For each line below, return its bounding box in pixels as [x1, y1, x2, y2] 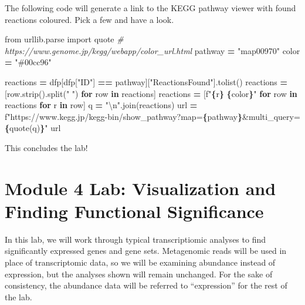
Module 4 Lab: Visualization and [5, 176, 276, 200]
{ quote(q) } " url [5, 122, 61, 134]
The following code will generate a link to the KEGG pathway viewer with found [5, 2, 296, 14]
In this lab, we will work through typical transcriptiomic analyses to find [5, 233, 266, 245]
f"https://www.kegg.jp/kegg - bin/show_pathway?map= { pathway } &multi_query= [5, 110, 300, 122]
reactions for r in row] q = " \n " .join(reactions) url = [5, 99, 198, 111]
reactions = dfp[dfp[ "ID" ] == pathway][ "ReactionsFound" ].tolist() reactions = [5, 75, 288, 88]
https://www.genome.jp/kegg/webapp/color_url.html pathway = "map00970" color [5, 44, 300, 56]
